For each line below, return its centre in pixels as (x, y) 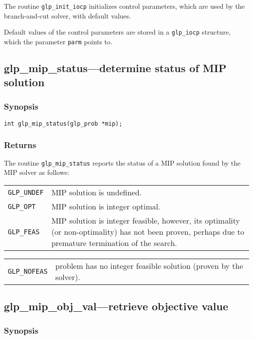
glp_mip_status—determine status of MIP (115, 67)
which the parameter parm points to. (58, 41)
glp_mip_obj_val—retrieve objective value (116, 306)
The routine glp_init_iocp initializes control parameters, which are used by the (124, 6)
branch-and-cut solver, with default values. (68, 15)
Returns (20, 144)
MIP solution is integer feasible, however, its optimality (146, 221)
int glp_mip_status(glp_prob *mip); (63, 123)
